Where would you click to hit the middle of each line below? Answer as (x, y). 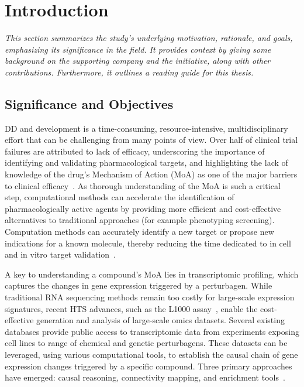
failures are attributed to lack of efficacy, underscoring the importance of (135, 151)
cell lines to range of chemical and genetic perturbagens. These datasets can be (146, 343)
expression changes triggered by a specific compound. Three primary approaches (148, 366)
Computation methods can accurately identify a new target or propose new (139, 232)
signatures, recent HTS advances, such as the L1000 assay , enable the (131, 308)
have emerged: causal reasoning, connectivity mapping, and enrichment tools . (145, 377)
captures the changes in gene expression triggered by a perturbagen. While (139, 285)
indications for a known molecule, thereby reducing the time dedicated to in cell (148, 243)
